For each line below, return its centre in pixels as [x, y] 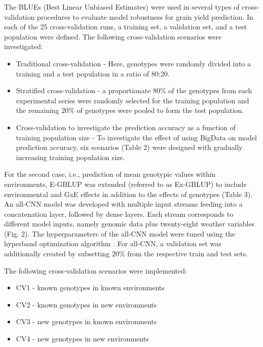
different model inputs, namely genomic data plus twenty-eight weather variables [129, 224]
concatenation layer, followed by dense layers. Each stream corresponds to [119, 214]
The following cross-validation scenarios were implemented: [96, 270]
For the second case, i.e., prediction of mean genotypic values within [110, 174]
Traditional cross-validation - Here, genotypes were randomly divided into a [134, 63]
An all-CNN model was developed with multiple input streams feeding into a [123, 204]
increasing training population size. [70, 157]
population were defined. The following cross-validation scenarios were [113, 36]
